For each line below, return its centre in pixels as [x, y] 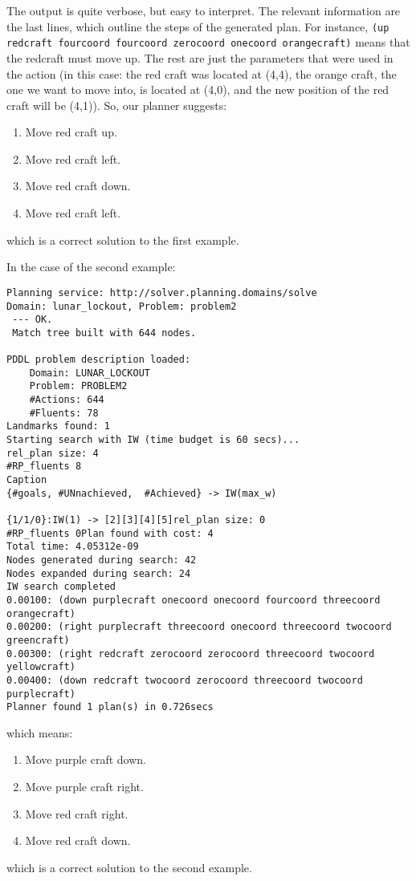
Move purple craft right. [84, 787]
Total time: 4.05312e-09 [73, 547]
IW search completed [61, 587]
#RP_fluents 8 [44, 467]
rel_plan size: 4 [53, 453]
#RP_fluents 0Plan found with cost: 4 [110, 533]
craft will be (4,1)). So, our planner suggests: [117, 105]
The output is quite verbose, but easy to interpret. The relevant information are [204, 10]
